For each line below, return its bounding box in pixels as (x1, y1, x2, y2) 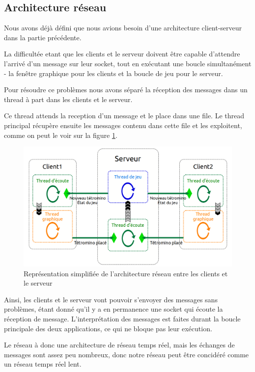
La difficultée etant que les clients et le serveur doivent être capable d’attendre (4, 49, 240, 59)
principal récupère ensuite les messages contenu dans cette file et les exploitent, (4, 120, 242, 130)
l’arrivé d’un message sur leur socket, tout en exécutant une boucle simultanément (4, 58, 252, 68)
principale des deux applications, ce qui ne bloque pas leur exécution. (4, 323, 212, 333)
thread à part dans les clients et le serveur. (4, 94, 133, 104)
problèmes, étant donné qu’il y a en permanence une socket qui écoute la (4, 304, 223, 314)
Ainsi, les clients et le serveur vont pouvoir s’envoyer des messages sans (4, 294, 218, 304)
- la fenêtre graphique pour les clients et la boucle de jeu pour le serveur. (4, 68, 223, 78)
